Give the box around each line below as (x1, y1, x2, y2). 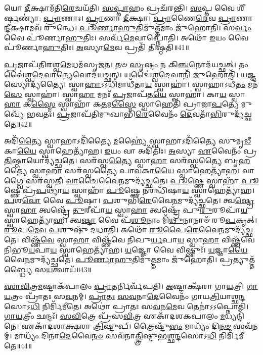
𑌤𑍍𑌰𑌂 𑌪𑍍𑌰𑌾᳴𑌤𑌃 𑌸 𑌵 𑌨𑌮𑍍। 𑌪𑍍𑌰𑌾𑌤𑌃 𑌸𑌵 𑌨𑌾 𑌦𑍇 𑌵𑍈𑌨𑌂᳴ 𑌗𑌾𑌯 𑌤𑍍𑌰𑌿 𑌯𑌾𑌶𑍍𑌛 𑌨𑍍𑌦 (11, 291, 245, 301)
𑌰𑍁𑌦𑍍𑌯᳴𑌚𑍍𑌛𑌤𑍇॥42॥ (222, 108, 252, 119)
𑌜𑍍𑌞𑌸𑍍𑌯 (247, 69, 256, 79)
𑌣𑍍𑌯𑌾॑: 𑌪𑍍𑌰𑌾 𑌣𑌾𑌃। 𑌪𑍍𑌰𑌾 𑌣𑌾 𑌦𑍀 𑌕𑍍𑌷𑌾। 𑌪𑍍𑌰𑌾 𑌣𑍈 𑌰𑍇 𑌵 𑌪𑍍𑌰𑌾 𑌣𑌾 (18, 12, 253, 23)
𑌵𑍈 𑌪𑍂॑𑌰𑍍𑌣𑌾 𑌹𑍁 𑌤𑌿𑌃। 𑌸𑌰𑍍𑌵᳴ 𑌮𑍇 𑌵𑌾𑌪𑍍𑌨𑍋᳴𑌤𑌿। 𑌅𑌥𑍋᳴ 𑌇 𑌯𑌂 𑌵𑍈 (4, 32, 249, 42)
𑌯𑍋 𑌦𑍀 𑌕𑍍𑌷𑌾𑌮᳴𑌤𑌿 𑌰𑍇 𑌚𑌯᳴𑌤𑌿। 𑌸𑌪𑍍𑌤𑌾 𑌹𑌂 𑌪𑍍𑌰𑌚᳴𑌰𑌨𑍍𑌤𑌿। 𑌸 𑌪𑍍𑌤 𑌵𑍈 (4, 3, 235, 13)
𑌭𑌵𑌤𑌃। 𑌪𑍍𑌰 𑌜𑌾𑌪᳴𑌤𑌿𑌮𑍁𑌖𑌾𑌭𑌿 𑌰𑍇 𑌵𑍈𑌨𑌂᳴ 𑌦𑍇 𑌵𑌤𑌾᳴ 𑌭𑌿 (26, 108, 222, 119)
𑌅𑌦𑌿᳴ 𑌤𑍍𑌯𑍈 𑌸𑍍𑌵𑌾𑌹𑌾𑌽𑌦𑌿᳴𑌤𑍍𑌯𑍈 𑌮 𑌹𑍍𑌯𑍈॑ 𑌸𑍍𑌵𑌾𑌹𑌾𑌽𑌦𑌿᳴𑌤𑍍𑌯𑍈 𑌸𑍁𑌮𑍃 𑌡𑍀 (4, 135, 251, 146)
